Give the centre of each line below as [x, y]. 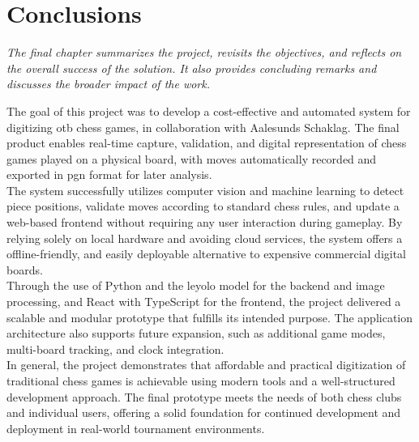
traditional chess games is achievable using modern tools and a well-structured [201, 380]
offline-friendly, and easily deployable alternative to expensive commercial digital [207, 254]
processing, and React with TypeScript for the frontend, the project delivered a [204, 302]
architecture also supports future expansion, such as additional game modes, [196, 333]
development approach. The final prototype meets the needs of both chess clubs [204, 396]
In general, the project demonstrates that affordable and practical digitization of [206, 365]
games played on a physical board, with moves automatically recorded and [192, 158]
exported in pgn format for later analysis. [109, 174]
